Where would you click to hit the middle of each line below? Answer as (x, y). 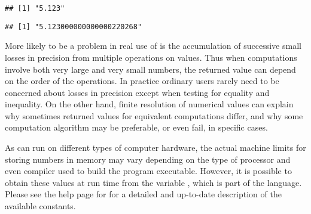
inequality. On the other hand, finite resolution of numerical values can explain (149, 104)
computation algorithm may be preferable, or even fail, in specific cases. (136, 127)
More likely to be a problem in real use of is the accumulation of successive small (153, 46)
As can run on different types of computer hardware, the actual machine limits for (155, 148)
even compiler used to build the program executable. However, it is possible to (148, 171)
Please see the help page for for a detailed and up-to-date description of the (143, 194)
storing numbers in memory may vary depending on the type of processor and (148, 159)
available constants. (40, 206)
